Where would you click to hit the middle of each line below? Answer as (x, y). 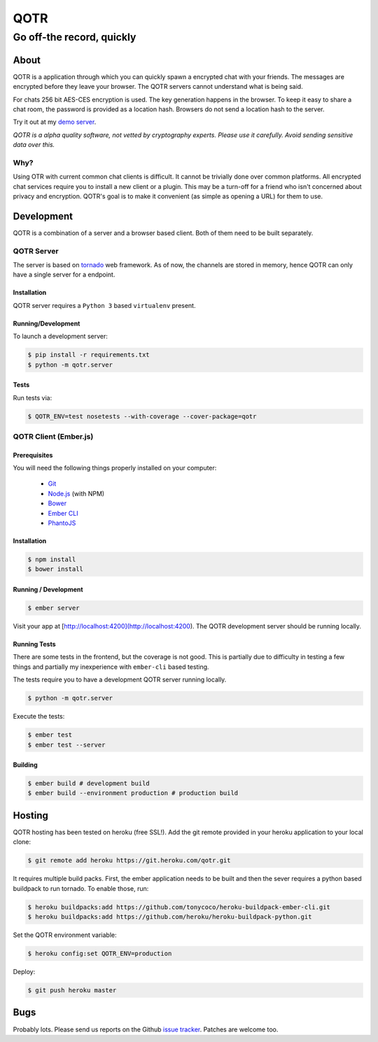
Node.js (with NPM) (76, 493)
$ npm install (52, 559)
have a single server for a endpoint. (64, 275)
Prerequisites (33, 455)
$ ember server (54, 608)
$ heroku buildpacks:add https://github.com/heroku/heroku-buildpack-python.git (170, 917)
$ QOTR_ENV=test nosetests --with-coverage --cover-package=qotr (142, 416)
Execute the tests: (39, 717)
